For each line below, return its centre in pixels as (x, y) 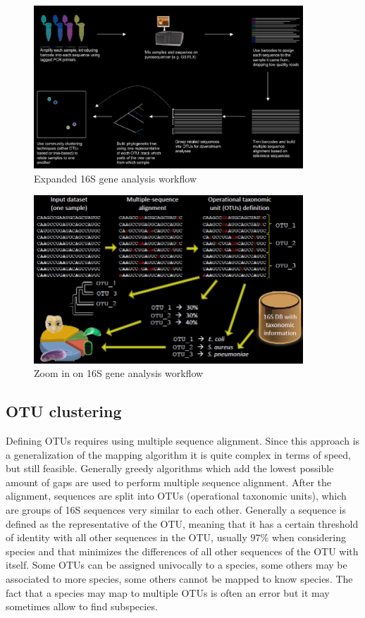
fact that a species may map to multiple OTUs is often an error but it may (168, 592)
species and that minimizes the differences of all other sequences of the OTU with (182, 551)
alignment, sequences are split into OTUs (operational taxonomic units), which (176, 496)
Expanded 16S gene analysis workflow (116, 178)
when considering (309, 537)
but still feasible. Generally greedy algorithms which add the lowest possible (170, 468)
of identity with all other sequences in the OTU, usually (126, 537)
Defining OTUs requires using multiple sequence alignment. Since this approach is (183, 441)
